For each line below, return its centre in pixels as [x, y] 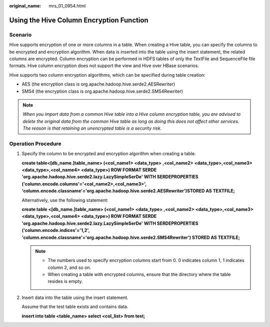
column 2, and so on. [69, 267]
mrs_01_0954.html [67, 6]
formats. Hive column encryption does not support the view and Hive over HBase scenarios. [104, 66]
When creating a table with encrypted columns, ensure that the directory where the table [139, 274]
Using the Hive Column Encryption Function [79, 20]
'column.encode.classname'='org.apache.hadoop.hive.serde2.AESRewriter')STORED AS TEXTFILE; [128, 191]
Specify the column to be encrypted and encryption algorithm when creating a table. [109, 154]
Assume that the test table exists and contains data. [75, 307]
